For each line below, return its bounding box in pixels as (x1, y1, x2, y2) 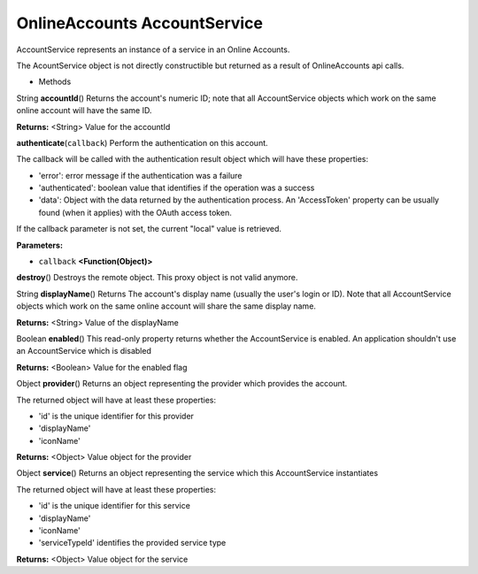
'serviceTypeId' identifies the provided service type (38, 538, 227, 548)
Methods (38, 76, 72, 88)
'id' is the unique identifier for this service (38, 501, 190, 511)
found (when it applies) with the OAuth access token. (38, 207, 232, 218)
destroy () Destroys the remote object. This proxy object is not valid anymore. (16, 272, 298, 283)
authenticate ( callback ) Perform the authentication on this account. (16, 137, 269, 148)
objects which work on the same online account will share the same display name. (16, 301, 316, 311)
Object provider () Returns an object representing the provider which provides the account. (16, 379, 348, 389)
